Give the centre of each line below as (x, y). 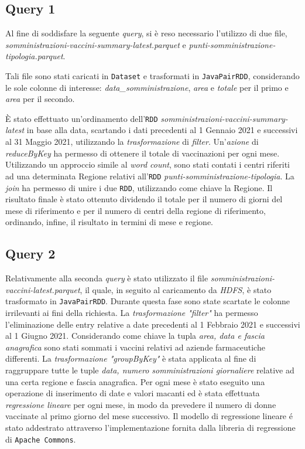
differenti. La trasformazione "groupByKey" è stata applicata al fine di (131, 358)
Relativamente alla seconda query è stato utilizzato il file (107, 278)
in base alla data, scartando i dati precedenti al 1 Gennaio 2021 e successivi (162, 130)
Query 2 (30, 254)
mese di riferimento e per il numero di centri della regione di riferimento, (136, 210)
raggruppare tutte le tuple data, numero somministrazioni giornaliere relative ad (150, 370)
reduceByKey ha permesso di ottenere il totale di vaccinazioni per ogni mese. (143, 153)
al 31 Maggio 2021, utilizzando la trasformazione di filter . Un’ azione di (132, 142)
